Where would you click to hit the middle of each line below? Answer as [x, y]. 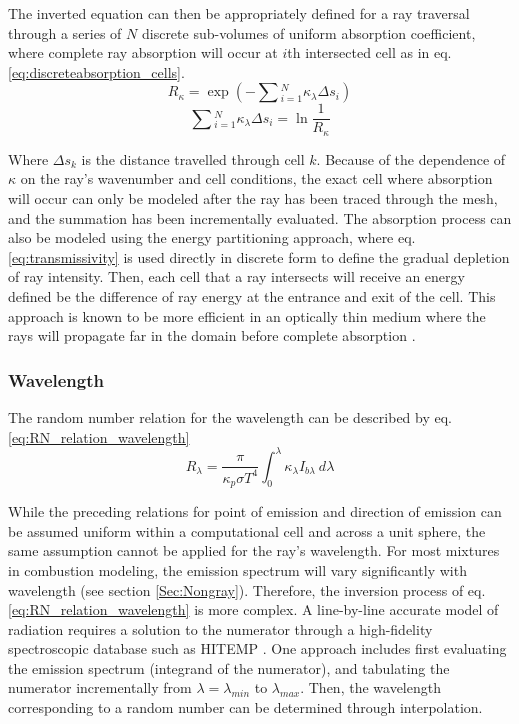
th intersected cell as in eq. [369, 52]
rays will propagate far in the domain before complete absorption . [212, 335]
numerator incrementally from [100, 687]
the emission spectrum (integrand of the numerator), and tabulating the [229, 667]
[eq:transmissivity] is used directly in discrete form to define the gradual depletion [259, 256]
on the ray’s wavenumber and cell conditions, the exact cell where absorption [256, 178]
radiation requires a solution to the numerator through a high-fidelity [220, 628]
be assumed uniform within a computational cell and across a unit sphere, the [247, 530]
